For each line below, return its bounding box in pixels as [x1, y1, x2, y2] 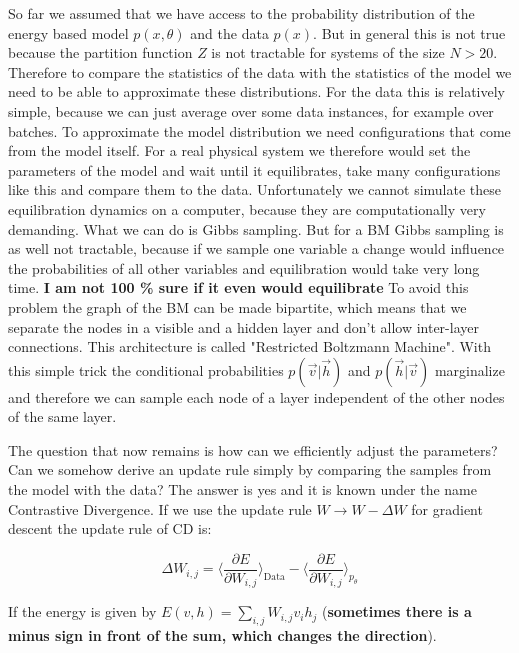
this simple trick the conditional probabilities [8, 359, 284, 380]
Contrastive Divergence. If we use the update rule [8, 498, 312, 519]
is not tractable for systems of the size [211, 42, 445, 63]
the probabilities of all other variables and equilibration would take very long [8, 257, 480, 278]
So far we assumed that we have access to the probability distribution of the [8, 3, 475, 23]
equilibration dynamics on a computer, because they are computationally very [8, 198, 486, 219]
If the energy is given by [8, 601, 157, 622]
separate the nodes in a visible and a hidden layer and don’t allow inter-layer [8, 316, 479, 337]
